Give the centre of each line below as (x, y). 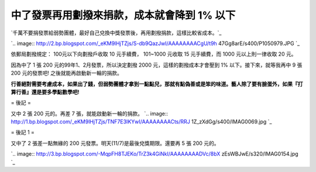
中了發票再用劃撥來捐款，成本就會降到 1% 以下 (123, 15)
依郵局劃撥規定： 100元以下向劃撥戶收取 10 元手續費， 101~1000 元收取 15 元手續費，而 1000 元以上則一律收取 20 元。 (154, 54)
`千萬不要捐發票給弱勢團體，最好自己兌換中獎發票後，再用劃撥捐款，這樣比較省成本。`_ (116, 33)
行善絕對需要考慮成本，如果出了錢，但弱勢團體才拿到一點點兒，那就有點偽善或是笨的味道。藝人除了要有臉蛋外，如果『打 (157, 84)
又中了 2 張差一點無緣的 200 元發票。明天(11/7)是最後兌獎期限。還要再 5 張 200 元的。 (115, 143)
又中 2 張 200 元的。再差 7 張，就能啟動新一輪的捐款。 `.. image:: (90, 113)
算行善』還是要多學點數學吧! (45, 92)
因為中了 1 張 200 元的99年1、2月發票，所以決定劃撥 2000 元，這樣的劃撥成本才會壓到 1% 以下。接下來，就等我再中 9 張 (157, 65)
